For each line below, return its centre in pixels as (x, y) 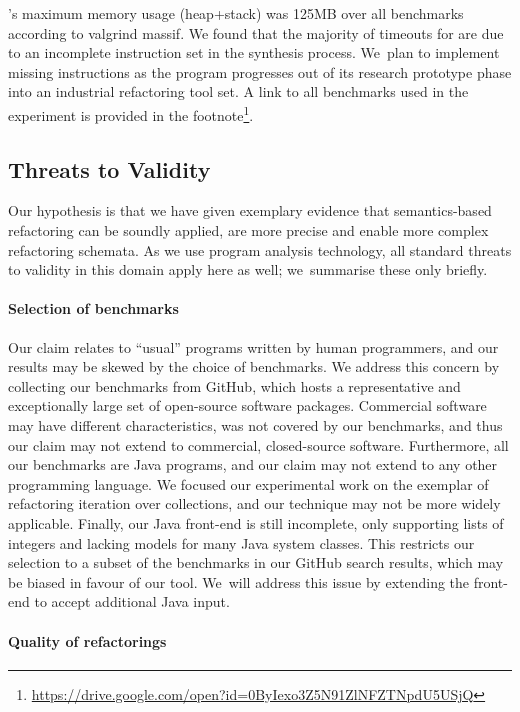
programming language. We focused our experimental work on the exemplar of (248, 483)
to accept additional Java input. (132, 601)
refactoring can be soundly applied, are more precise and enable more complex (248, 230)
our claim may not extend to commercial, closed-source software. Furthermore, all (258, 444)
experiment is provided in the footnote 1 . (131, 113)
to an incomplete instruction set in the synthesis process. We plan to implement (254, 52)
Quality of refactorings (87, 640)
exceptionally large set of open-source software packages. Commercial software (247, 405)
